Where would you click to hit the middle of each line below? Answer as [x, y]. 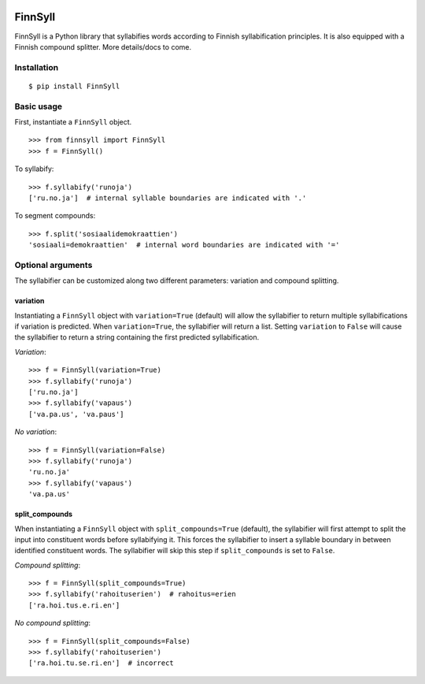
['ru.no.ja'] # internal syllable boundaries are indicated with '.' [168, 198]
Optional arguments [54, 265]
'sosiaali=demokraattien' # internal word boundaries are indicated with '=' [184, 245]
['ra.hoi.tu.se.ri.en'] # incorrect [102, 663]
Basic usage [39, 106]
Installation [37, 67]
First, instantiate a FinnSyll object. [73, 122]
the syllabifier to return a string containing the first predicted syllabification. [137, 337]
